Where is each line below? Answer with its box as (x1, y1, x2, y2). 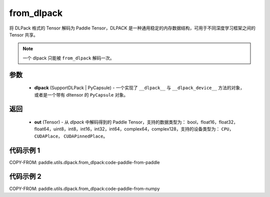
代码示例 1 (9, 146, 40, 154)
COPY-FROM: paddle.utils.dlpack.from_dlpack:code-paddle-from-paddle (9, 159, 160, 165)
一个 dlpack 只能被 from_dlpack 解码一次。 (22, 55, 114, 61)
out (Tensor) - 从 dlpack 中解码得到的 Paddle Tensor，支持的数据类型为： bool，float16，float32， (34, 119, 238, 125)
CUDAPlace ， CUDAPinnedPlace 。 (34, 133, 108, 139)
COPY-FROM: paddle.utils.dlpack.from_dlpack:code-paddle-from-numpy (9, 185, 160, 191)
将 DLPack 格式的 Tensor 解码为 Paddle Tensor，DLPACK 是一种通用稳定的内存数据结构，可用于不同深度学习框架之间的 (9, 25, 256, 31)
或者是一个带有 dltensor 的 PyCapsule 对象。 (34, 91, 128, 97)
